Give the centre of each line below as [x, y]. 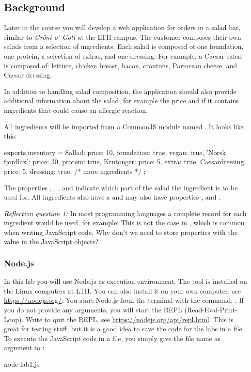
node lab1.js [22, 364]
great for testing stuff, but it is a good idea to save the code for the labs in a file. [124, 329]
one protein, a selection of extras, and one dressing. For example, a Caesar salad [123, 55]
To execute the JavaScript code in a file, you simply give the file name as [112, 338]
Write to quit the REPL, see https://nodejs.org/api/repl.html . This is [129, 319]
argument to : [24, 348]
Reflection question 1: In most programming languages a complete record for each [125, 213]
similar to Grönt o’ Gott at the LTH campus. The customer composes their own [123, 37]
